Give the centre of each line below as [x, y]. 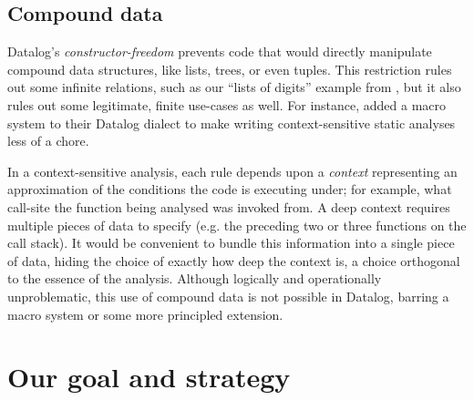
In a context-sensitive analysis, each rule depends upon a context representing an [232, 171]
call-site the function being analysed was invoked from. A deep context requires [229, 206]
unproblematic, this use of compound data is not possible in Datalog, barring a [228, 296]
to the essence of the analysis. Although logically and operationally [195, 278]
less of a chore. [48, 141]
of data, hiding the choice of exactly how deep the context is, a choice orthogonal [234, 260]
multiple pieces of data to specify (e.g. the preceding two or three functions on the [237, 225]
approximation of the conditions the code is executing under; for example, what [230, 189]
